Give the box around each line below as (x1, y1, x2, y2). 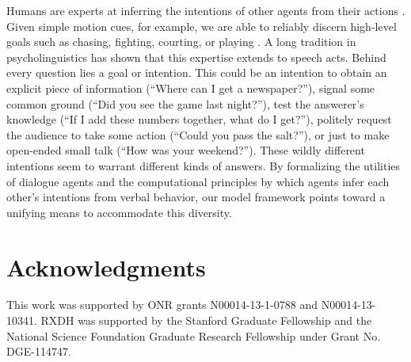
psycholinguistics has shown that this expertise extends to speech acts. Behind (6, 48, 386, 65)
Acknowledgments (6, 250, 206, 283)
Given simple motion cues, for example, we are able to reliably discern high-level (6, 17, 397, 34)
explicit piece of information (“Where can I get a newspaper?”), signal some (6, 79, 375, 96)
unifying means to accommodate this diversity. (6, 204, 232, 220)
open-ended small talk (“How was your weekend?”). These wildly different (6, 142, 365, 158)
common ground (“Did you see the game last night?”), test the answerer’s (6, 95, 364, 112)
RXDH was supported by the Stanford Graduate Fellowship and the (40, 312, 372, 329)
